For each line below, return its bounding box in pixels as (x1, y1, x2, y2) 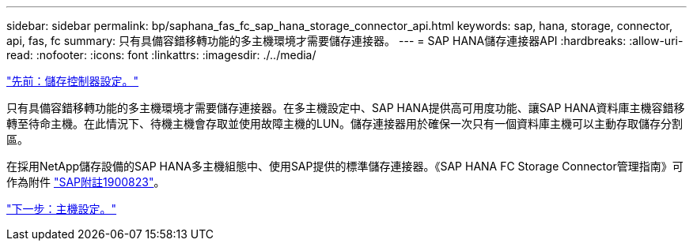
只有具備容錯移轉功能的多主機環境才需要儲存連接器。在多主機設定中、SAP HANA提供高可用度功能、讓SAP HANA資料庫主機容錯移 (6, 101, 685, 114)
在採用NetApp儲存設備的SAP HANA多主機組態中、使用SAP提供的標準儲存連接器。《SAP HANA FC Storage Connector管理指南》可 (6, 159, 684, 173)
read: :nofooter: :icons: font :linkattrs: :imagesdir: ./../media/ (6, 48, 316, 62)
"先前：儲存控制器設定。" (6, 74, 139, 88)
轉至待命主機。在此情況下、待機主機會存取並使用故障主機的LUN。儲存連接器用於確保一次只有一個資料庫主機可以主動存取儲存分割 (6, 117, 683, 130)
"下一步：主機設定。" (6, 202, 117, 215)
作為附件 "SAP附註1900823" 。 (6, 175, 165, 189)
